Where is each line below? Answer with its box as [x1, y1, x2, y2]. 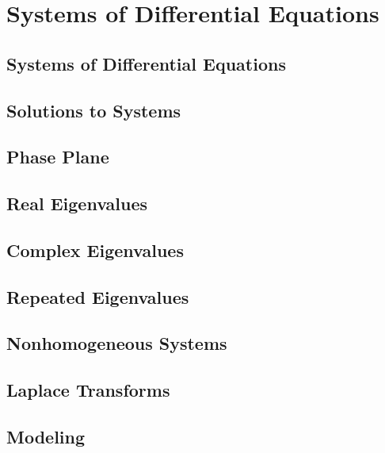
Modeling [6, 424, 86, 449]
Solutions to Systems [6, 98, 181, 122]
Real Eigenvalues [6, 191, 147, 216]
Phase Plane [6, 144, 109, 169]
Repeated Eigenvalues [6, 284, 189, 309]
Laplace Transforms [6, 378, 170, 402]
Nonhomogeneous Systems [6, 331, 227, 355]
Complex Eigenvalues [6, 237, 184, 262]
